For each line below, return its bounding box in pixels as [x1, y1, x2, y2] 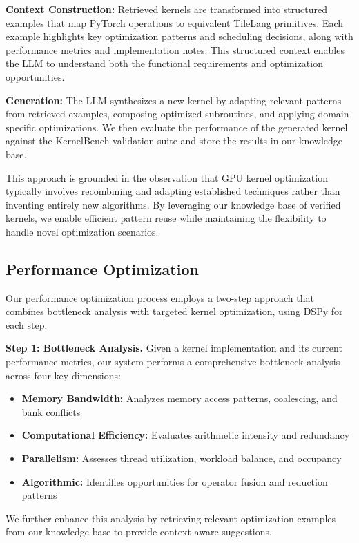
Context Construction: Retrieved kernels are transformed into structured [6, 2, 328, 16]
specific [6, 120, 37, 134]
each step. [6, 317, 48, 332]
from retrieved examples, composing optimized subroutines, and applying [6, 106, 315, 121]
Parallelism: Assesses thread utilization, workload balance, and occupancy [21, 451, 342, 466]
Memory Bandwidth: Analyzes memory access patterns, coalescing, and [21, 391, 338, 406]
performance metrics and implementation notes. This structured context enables [6, 42, 345, 57]
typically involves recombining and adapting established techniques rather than [6, 184, 340, 198]
